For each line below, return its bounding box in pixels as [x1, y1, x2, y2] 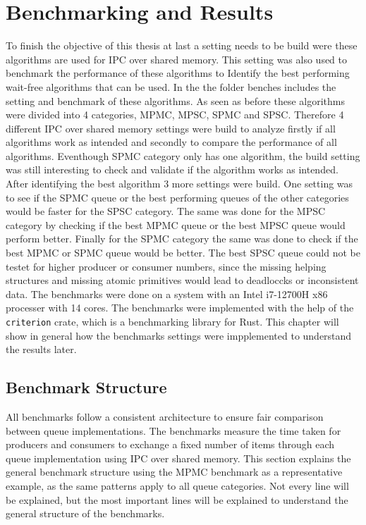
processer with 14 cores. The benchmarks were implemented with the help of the [6, 300, 354, 315]
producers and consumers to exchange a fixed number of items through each [6, 437, 334, 452]
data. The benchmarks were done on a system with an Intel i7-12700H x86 [6, 286, 328, 301]
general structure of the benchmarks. [6, 506, 165, 521]
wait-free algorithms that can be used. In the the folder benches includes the [6, 79, 336, 94]
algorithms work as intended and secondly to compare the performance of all [6, 135, 337, 149]
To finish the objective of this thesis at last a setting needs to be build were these [6, 38, 358, 53]
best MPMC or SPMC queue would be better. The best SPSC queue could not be [6, 245, 360, 260]
